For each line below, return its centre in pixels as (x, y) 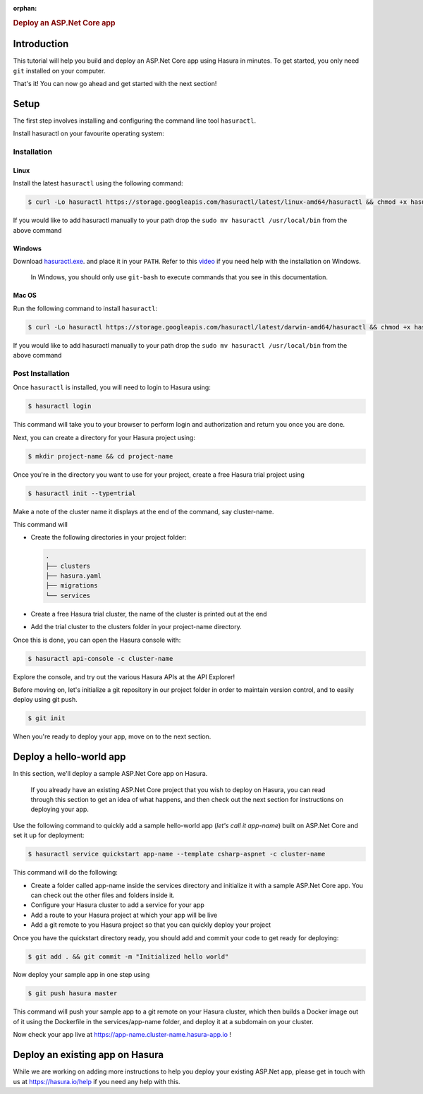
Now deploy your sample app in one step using (81, 975)
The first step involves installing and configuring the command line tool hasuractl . (135, 121)
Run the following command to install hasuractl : (85, 308)
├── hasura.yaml (74, 576)
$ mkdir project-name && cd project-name (100, 456)
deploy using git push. (45, 700)
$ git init (47, 718)
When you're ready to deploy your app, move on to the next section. (112, 736)
